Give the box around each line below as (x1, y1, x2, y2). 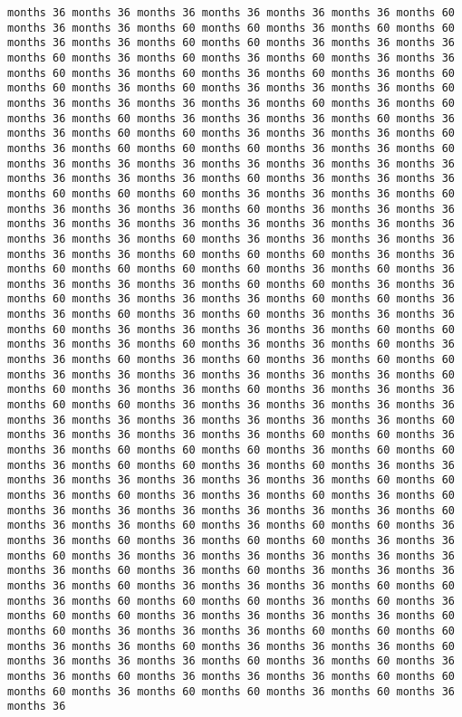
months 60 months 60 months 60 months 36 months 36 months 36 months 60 (7, 186, 455, 200)
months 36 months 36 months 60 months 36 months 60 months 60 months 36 (7, 519, 455, 532)
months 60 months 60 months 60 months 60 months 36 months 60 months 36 (7, 263, 455, 276)
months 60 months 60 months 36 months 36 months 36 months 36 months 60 (7, 609, 455, 623)
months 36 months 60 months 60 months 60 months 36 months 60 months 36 (7, 594, 455, 607)
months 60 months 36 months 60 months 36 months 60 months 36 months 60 (7, 66, 455, 80)
